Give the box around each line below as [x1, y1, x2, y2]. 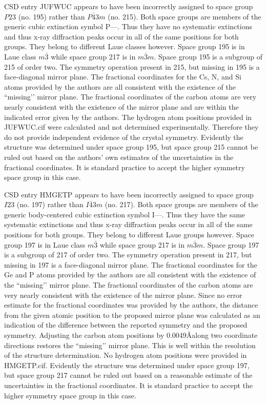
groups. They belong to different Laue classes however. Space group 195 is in [4, 41, 245, 52]
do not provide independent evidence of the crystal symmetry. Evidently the [4, 131, 243, 142]
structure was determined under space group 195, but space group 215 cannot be [4, 142, 258, 152]
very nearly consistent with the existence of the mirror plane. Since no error [4, 289, 242, 300]
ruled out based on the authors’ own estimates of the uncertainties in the [4, 151, 234, 162]
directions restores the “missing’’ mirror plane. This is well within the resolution [4, 339, 256, 350]
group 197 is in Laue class [4, 239, 86, 250]
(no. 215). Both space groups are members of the [108, 11, 261, 22]
